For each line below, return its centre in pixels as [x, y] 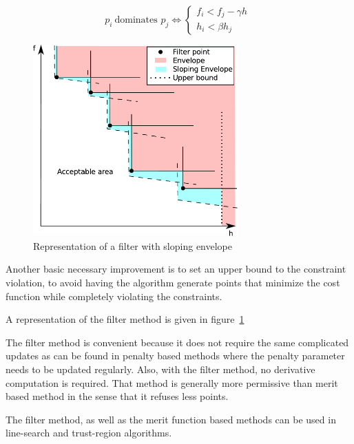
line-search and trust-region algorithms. [89, 433]
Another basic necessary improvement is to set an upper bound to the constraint [176, 269]
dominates [136, 20]
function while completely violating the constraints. [114, 296]
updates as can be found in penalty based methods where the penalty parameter [175, 356]
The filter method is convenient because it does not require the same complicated [177, 342]
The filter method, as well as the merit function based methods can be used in [171, 419]
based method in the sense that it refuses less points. [117, 396]
